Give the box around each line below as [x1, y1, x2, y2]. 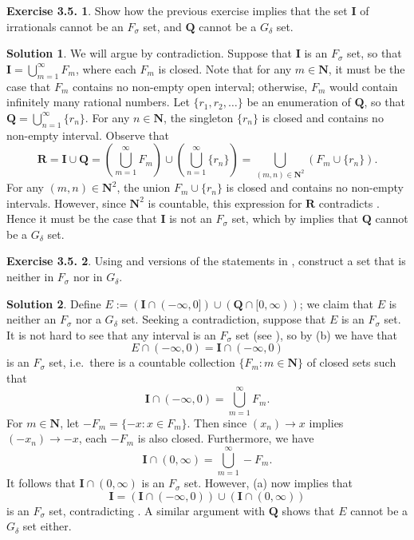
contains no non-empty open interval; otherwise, [73, 77, 308, 94]
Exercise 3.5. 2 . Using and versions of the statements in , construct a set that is [6, 252, 406, 269]
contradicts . [318, 194, 380, 211]
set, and [143, 18, 182, 34]
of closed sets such [306, 354, 396, 371]
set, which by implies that [231, 210, 359, 227]
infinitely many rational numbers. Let [6, 93, 190, 110]
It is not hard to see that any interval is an [6, 326, 216, 343]
